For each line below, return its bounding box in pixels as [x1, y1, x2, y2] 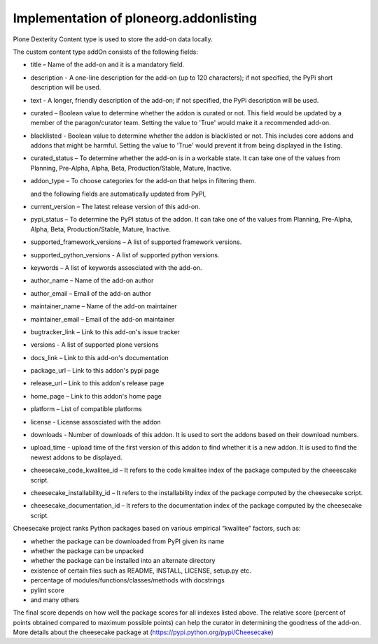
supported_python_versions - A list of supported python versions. [30, 250, 220, 259]
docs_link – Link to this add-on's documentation [30, 353, 169, 362]
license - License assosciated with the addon [30, 417, 161, 426]
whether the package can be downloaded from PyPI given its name [30, 537, 225, 545]
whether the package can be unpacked [30, 546, 143, 555]
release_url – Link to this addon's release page [30, 379, 164, 387]
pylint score [30, 586, 64, 594]
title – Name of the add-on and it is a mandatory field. [30, 60, 185, 69]
